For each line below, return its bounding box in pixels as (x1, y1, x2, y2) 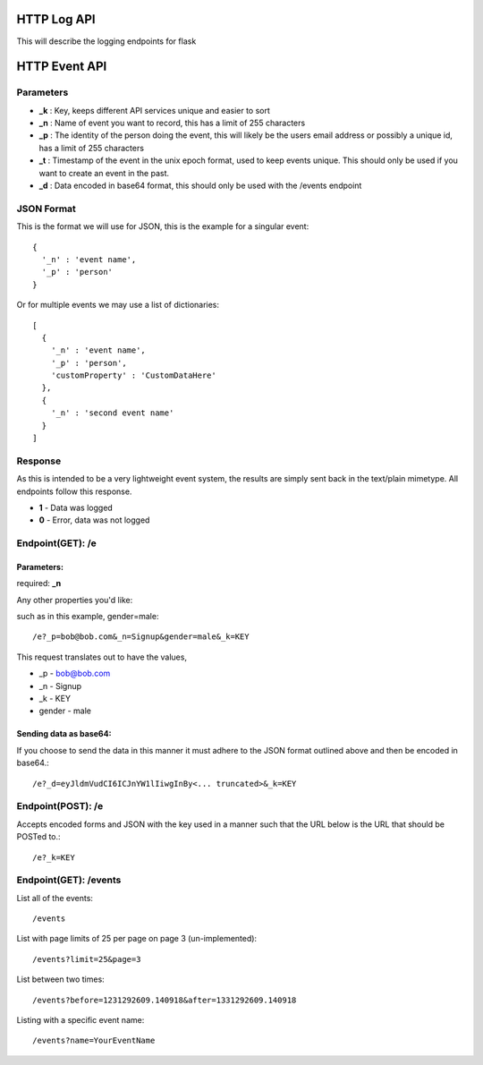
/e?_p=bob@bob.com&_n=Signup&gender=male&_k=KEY (32, 632, 250, 642)
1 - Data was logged (38, 502, 114, 513)
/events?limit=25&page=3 (32, 954, 141, 964)
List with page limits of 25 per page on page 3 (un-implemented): (16, 933, 258, 944)
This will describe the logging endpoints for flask (16, 36, 197, 47)
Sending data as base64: (16, 728, 112, 739)
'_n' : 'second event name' (50, 408, 174, 418)
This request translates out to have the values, (16, 652, 188, 662)
